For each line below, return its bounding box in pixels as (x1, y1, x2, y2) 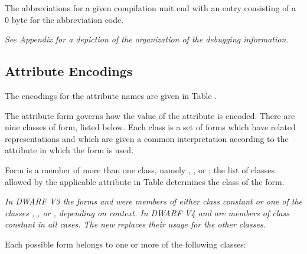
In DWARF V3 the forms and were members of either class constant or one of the (5, 195, 302, 207)
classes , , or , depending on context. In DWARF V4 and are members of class (5, 206, 289, 219)
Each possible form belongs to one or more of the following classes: (5, 237, 246, 250)
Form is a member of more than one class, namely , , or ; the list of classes (5, 163, 275, 176)
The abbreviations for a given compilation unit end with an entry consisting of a (5, 2, 296, 14)
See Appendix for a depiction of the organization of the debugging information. (5, 33, 289, 45)
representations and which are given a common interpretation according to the (5, 132, 289, 144)
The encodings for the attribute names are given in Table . (5, 89, 217, 101)
